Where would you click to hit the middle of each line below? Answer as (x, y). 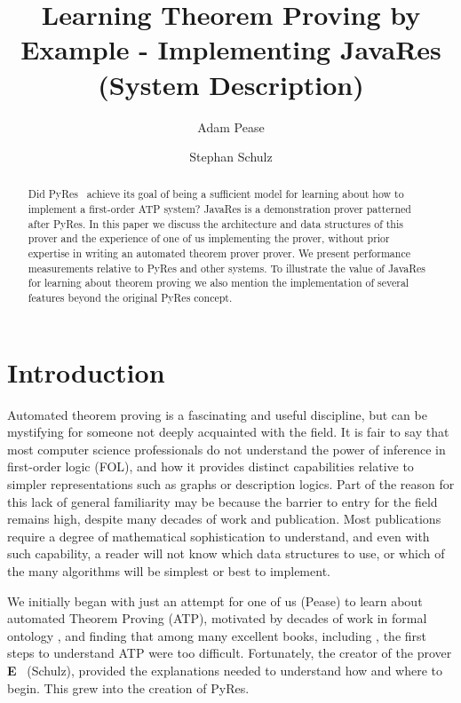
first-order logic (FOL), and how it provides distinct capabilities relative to (211, 466)
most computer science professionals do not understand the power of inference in (227, 449)
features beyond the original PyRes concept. (130, 298)
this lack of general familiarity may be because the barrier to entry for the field (223, 501)
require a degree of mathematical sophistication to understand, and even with (219, 536)
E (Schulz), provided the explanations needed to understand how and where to (225, 670)
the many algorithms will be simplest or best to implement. (169, 571)
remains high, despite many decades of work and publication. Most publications (224, 519)
